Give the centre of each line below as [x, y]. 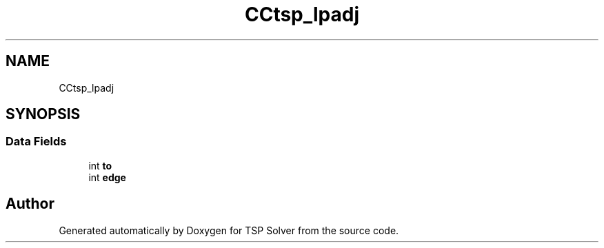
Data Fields [36, 142]
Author [30, 204]
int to [100, 165]
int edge [107, 177]
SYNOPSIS [43, 114]
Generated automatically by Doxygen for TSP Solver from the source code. [229, 230]
